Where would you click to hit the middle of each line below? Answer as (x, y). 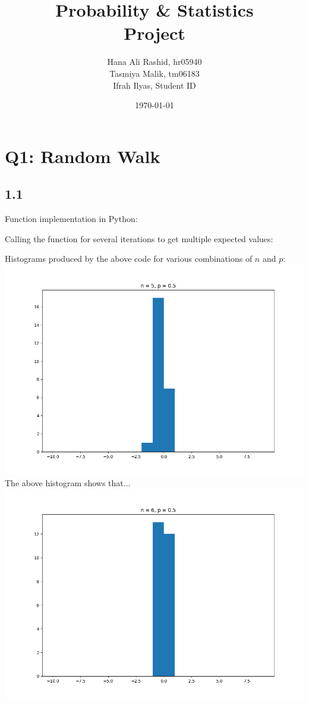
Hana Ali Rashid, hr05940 (154, 62)
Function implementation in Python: (71, 219)
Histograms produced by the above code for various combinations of (129, 259)
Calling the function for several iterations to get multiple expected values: (139, 238)
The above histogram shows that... (68, 483)
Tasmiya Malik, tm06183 (154, 73)
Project (154, 33)
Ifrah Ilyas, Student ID (154, 85)
